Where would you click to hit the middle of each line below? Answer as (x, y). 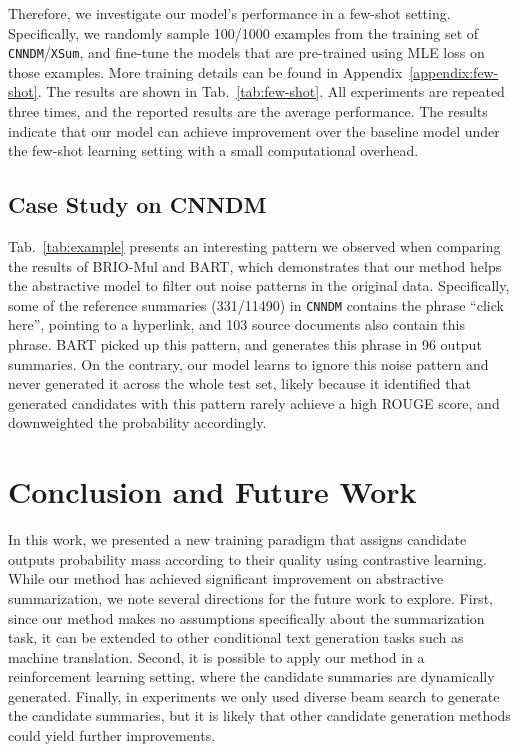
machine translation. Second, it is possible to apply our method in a (216, 656)
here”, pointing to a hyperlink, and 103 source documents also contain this (237, 324)
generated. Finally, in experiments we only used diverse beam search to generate (254, 695)
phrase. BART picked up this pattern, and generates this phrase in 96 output (245, 344)
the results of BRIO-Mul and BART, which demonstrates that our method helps (255, 265)
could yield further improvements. (112, 735)
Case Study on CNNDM (137, 204)
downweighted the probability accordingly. (137, 422)
